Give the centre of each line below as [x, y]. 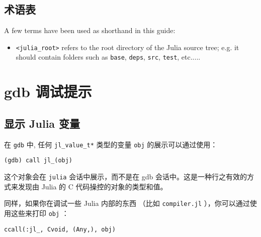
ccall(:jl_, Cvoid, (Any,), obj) [60, 229]
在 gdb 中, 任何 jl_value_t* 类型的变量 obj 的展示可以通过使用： [111, 144]
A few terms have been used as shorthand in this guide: [90, 30]
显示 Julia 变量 [42, 123]
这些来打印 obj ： [40, 213]
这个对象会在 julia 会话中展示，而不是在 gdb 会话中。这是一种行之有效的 [126, 176]
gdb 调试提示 [48, 91]
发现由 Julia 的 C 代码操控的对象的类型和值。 [93, 186]
